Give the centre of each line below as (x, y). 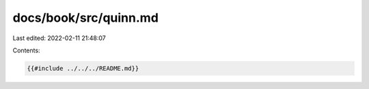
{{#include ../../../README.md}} (83, 68)
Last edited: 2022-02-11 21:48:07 (59, 38)
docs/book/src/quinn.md (85, 18)
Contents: (26, 50)
